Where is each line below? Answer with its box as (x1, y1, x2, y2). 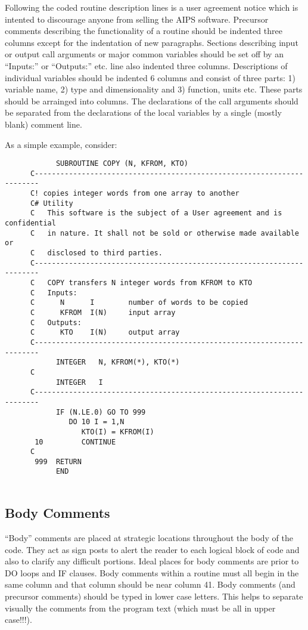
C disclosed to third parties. (30, 249, 163, 258)
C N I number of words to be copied (30, 298, 248, 307)
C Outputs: (30, 318, 82, 327)
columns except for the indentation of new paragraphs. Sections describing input (5, 36, 298, 48)
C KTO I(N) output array (30, 328, 180, 337)
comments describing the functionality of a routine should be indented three (5, 24, 282, 37)
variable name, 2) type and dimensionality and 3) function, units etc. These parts (5, 83, 303, 95)
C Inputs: (30, 288, 77, 297)
